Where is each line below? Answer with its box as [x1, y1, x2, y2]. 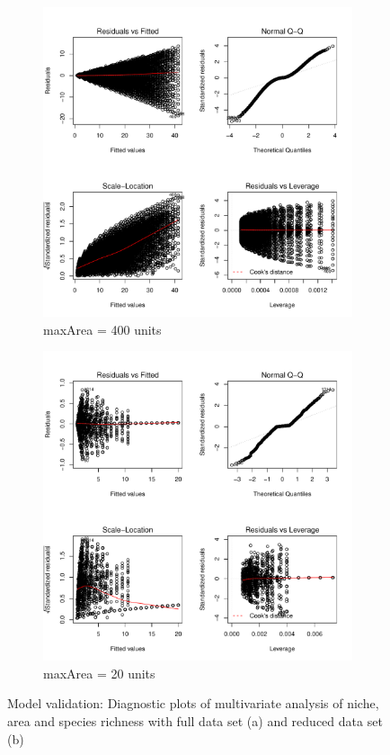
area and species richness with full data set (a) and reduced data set [7, 711, 383, 730]
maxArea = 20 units [43, 663, 155, 682]
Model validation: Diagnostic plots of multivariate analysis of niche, [7, 694, 379, 713]
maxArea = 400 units [43, 319, 162, 338]
